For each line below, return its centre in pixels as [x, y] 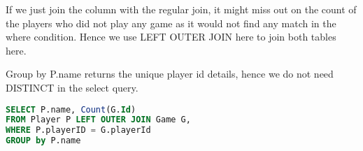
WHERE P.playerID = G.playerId [78, 130]
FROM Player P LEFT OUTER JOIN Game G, [98, 120]
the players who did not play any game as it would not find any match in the [171, 23]
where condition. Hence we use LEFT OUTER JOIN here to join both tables [171, 37]
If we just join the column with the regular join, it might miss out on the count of [181, 9]
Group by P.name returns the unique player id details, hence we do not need [170, 74]
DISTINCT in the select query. [72, 87]
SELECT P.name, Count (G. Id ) [71, 109]
